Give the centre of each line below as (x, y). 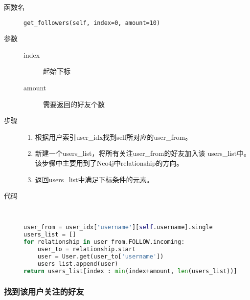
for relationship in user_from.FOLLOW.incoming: (104, 242)
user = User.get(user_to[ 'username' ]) (101, 256)
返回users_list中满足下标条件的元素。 (94, 179)
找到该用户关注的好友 (44, 291)
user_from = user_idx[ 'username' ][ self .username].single (118, 227)
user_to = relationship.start (87, 249)
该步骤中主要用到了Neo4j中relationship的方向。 (109, 163)
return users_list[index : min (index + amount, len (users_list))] (130, 271)
